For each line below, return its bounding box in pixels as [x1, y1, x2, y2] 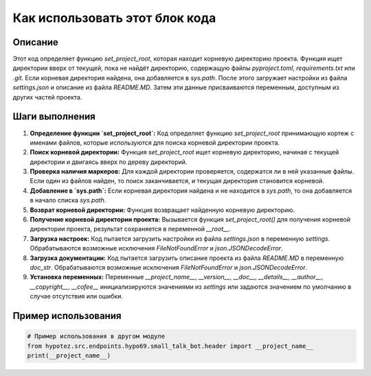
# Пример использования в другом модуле [27, 333, 165, 340]
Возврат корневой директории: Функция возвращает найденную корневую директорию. [30, 206, 295, 214]
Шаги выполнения [12, 110, 95, 123]
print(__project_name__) [27, 351, 111, 360]
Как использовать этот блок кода [12, 10, 216, 25]
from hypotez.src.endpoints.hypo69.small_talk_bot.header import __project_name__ [27, 342, 314, 350]
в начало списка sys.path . [30, 196, 106, 204]
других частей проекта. [12, 93, 82, 101]
